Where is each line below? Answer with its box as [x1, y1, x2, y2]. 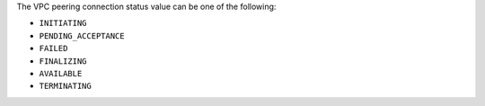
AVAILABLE [39, 68, 83, 78]
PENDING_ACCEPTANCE [39, 31, 125, 40]
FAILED [39, 43, 68, 54]
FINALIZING [39, 56, 87, 66]
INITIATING [39, 18, 87, 29]
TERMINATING [39, 81, 92, 92]
